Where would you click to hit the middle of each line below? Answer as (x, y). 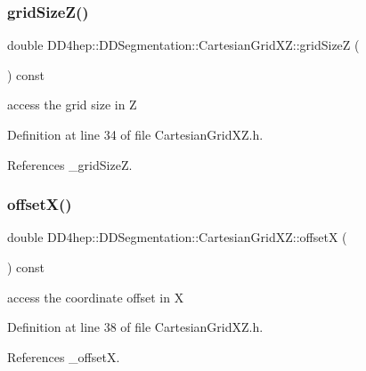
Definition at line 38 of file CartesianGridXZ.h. (135, 327)
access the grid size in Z (72, 105)
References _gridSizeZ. (70, 164)
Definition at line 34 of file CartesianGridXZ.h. (135, 134)
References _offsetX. (64, 356)
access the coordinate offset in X (96, 297)
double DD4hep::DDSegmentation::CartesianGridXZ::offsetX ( (177, 237)
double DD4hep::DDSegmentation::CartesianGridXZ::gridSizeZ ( (183, 45)
